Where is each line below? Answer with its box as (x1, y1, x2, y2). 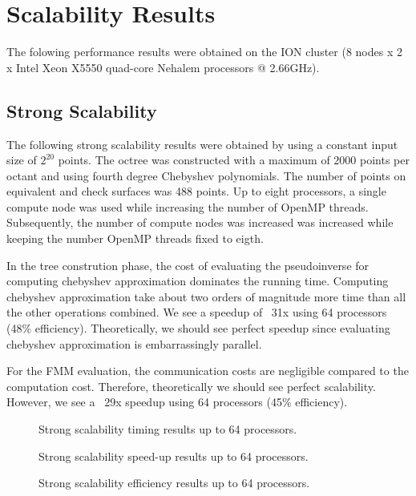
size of (6, 151, 37, 168)
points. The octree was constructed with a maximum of (58, 151, 330, 168)
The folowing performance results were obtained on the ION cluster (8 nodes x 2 (6, 43, 402, 60)
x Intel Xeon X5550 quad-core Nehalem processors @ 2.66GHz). (6, 58, 320, 75)
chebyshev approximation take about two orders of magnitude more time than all (6, 288, 406, 304)
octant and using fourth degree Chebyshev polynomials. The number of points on (6, 167, 406, 183)
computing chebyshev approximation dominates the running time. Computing (6, 272, 389, 289)
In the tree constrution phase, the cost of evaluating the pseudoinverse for (6, 256, 370, 273)
